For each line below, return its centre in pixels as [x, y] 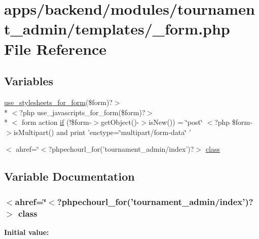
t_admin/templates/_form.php [117, 29]
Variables [29, 81]
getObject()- [120, 122]
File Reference [55, 48]
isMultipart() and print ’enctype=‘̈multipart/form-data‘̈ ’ [102, 132]
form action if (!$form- [57, 122]
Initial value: [27, 232]
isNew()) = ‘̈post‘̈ [176, 122]
